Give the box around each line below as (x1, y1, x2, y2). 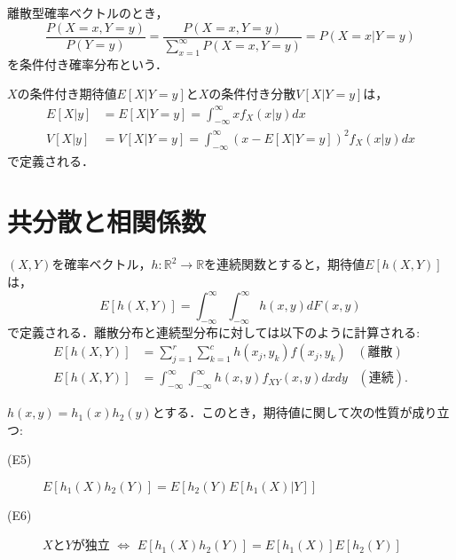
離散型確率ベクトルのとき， (7, 4, 169, 21)
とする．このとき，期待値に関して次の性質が (152, 403, 413, 422)
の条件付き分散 (208, 84, 296, 103)
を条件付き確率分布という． (7, 54, 168, 73)
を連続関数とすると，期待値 (204, 255, 366, 273)
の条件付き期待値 (17, 84, 117, 103)
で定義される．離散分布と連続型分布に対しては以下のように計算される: (7, 322, 421, 341)
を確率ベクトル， (51, 255, 152, 273)
